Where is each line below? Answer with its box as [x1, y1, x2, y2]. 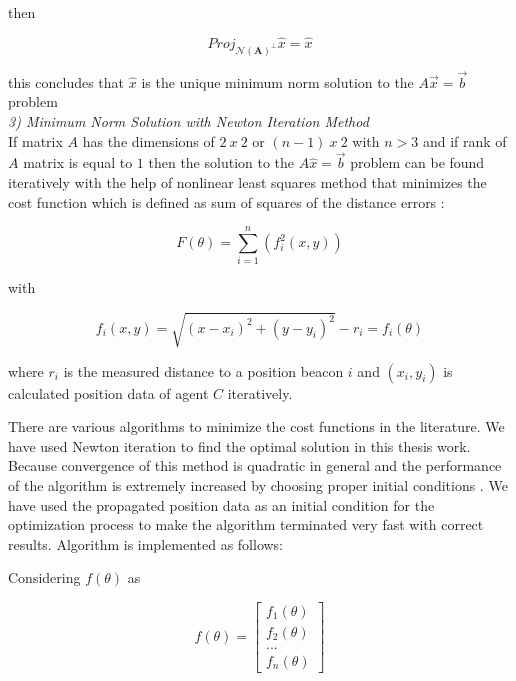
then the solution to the [148, 152, 295, 173]
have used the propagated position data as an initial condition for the [8, 494, 435, 515]
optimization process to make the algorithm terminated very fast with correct [8, 514, 484, 535]
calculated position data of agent [8, 382, 209, 403]
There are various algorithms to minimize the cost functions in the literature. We [8, 416, 505, 437]
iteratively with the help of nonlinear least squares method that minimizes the [8, 172, 487, 193]
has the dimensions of [82, 130, 215, 151]
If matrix [8, 130, 63, 151]
